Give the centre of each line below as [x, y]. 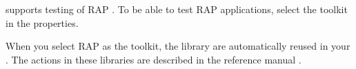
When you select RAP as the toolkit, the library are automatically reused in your [178, 46]
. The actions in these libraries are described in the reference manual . [154, 59]
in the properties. [42, 22]
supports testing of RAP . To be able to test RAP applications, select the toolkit [177, 9]
